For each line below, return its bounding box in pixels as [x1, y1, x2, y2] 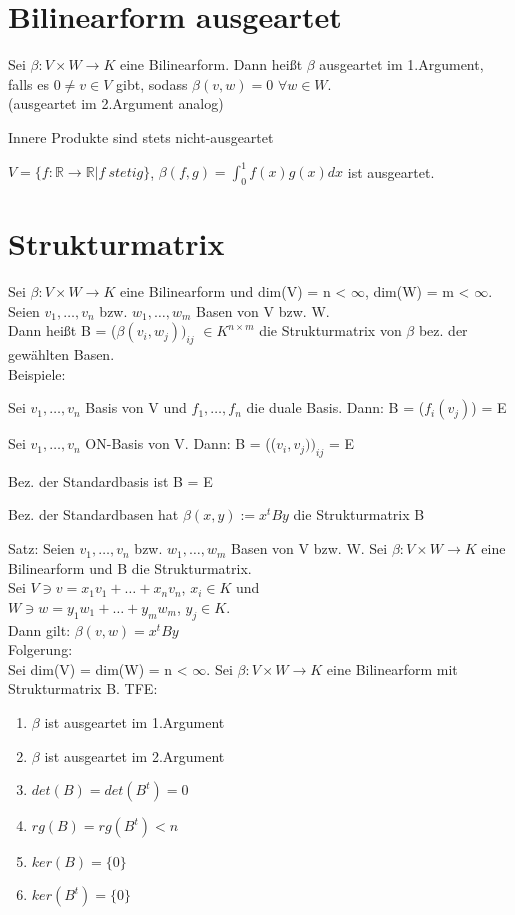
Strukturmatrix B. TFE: [8, 678, 158, 699]
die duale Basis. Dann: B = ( [246, 397, 425, 418]
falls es [8, 73, 49, 94]
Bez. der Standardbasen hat [8, 504, 179, 525]
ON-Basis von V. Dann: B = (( [85, 433, 277, 454]
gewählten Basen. [8, 343, 115, 364]
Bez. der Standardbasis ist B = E [8, 470, 213, 491]
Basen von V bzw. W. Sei [231, 538, 388, 559]
